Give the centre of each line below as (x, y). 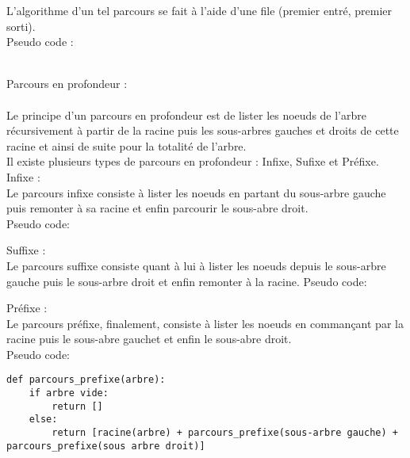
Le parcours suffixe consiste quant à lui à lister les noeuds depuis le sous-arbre (196, 265)
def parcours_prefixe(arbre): (86, 380)
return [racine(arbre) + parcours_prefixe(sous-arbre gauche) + (225, 433)
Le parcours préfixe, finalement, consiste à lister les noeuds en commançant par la (205, 323)
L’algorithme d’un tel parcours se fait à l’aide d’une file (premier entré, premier (199, 10)
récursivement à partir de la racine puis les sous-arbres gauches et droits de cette (203, 130)
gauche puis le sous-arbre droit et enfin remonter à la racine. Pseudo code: (187, 281)
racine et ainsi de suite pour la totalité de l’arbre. (126, 145)
